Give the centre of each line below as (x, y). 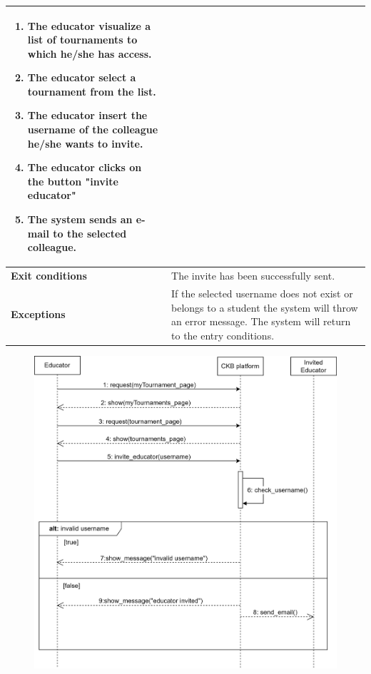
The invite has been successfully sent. (253, 276)
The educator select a (82, 77)
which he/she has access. (90, 53)
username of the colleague (93, 129)
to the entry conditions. (223, 335)
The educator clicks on (85, 167)
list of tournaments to (82, 40)
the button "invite (73, 181)
